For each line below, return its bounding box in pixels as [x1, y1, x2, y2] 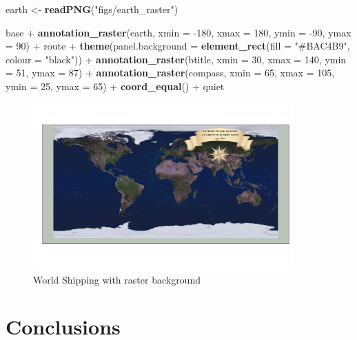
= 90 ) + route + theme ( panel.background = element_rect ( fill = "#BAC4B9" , [6, 39, 350, 53]
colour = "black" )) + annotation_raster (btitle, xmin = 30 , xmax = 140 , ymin [6, 52, 347, 66]
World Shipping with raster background [33, 272, 201, 286]
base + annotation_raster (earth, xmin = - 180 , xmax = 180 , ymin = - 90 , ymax [6, 25, 351, 39]
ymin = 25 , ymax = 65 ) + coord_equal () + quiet [6, 78, 225, 93]
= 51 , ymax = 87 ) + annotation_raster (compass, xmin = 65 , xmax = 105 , [6, 65, 335, 80]
